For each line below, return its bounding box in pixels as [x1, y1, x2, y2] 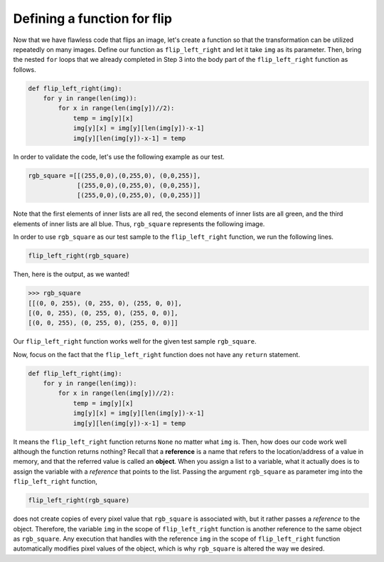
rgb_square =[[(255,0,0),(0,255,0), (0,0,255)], [28, 171, 201, 179]
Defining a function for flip [13, 11, 172, 26]
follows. [13, 65, 36, 74]
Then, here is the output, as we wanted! [13, 270, 129, 279]
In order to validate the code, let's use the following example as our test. [13, 152, 225, 161]
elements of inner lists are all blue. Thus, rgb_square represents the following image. [13, 219, 265, 228]
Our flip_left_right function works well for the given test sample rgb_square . [13, 337, 257, 346]
